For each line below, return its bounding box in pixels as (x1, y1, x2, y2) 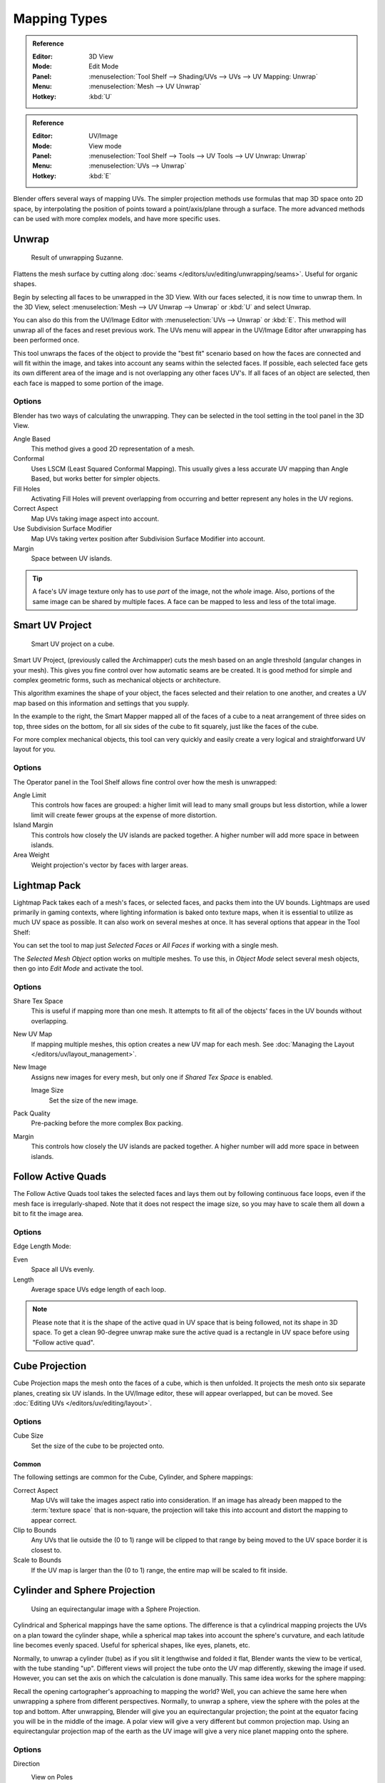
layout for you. (13, 745, 56, 754)
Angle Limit (13, 790, 46, 799)
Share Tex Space (13, 997, 63, 1006)
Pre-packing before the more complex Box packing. (31, 1119, 183, 1128)
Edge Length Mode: (13, 1242, 71, 1251)
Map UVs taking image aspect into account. (31, 514, 160, 523)
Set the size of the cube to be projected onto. (31, 1441, 165, 1450)
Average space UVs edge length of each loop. (31, 1284, 167, 1294)
